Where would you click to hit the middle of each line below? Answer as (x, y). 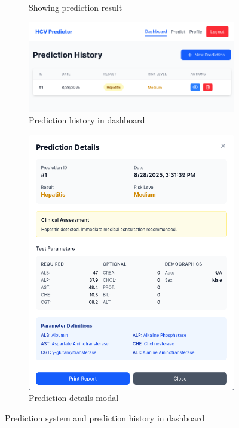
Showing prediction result (76, 7)
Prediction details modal (74, 398)
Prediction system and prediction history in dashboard (105, 418)
